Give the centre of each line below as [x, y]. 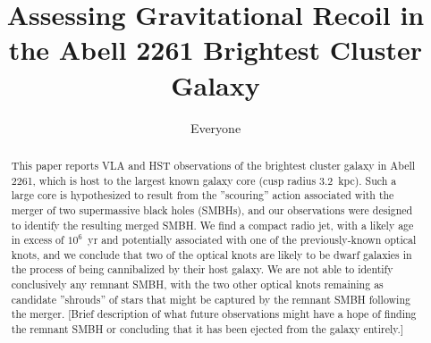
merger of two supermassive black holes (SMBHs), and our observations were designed [212, 209]
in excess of [38, 240]
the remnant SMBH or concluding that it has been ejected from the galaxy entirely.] [207, 329]
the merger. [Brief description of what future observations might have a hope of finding [214, 314]
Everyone [215, 127]
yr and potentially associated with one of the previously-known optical [252, 240]
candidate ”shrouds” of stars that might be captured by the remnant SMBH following [211, 299]
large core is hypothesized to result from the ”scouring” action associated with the [203, 195]
